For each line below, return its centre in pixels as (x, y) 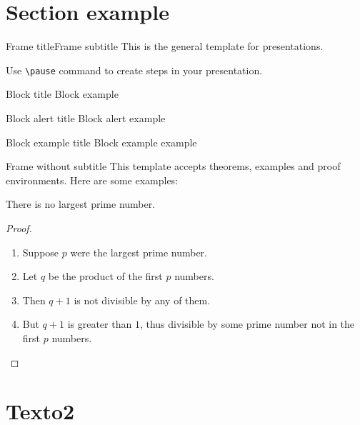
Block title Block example (62, 94)
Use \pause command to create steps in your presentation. (134, 70)
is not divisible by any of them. (142, 300)
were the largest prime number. (139, 252)
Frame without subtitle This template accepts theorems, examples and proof (173, 166)
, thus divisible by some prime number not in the (247, 324)
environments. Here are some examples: (92, 180)
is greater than (100, 324)
